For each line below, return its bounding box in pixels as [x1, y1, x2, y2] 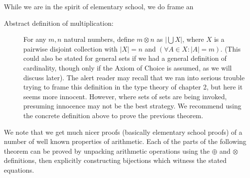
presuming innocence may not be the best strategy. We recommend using [23, 101, 242, 111]
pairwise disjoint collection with [23, 43, 118, 53]
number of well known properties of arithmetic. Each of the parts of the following [4, 136, 247, 146]
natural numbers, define [64, 34, 135, 44]
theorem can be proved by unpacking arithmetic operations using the [4, 145, 210, 156]
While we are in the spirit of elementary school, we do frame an [4, 1, 194, 11]
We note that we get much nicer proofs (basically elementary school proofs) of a [4, 126, 243, 137]
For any [23, 34, 46, 44]
